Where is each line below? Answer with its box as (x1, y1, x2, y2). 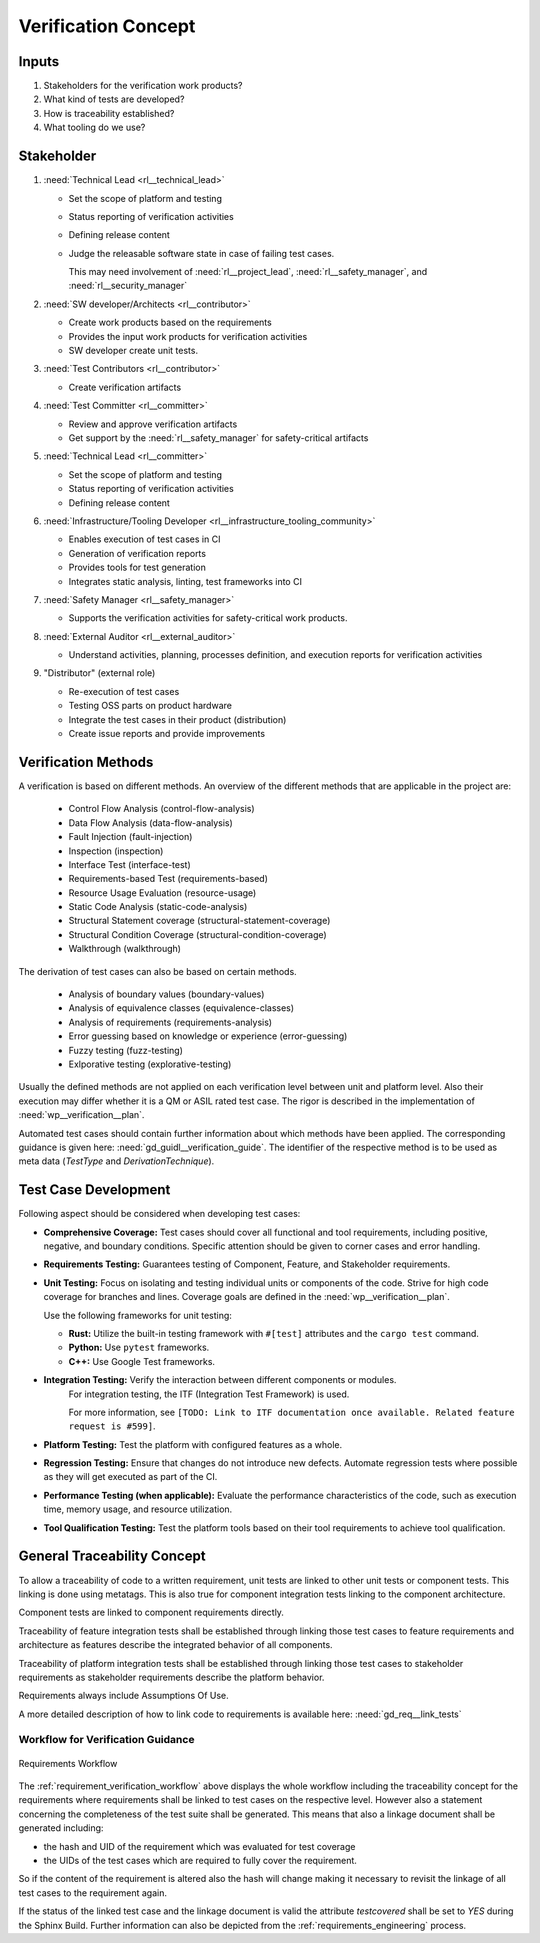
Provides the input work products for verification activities (68, 330, 308, 342)
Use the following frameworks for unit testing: (43, 1309, 232, 1321)
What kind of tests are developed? (43, 93, 185, 105)
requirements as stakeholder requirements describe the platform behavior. (18, 1671, 325, 1683)
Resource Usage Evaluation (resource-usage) (68, 886, 257, 899)
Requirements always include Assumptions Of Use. (18, 1690, 229, 1702)
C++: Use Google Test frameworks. (68, 1355, 215, 1367)
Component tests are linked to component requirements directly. (18, 1606, 285, 1619)
